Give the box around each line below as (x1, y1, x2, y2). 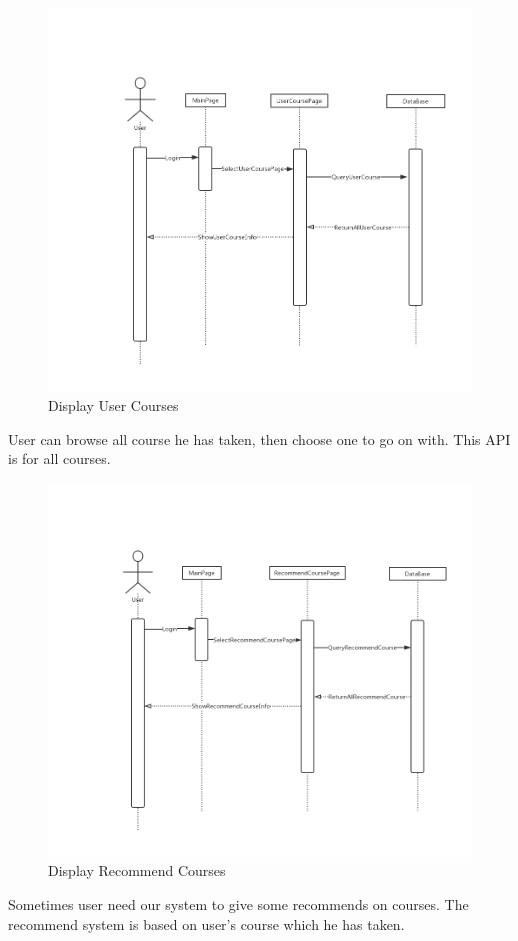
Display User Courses (48, 395, 179, 416)
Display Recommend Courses (48, 860, 226, 881)
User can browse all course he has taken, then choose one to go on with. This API (8, 428, 511, 449)
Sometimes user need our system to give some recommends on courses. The (8, 894, 469, 915)
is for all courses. (8, 448, 111, 469)
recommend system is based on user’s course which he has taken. (8, 913, 405, 934)
